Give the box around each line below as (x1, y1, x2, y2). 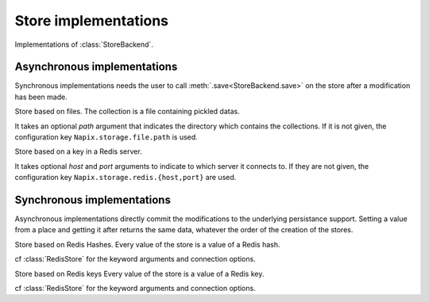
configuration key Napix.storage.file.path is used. (14, 132, 198, 142)
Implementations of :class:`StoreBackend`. (14, 40, 154, 49)
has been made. (14, 92, 68, 101)
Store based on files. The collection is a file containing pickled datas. (14, 107, 240, 117)
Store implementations (14, 12, 169, 29)
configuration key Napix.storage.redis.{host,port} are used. (14, 173, 237, 182)
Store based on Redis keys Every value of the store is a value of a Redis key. (14, 269, 265, 278)
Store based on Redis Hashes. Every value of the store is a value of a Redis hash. (14, 239, 280, 249)
